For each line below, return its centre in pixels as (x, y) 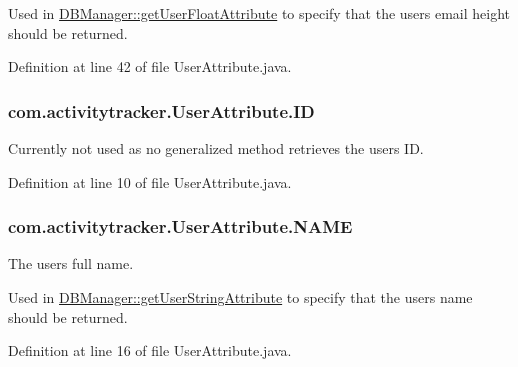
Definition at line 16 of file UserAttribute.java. (150, 350)
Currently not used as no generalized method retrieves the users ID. (216, 148)
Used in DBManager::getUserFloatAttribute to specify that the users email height (259, 13)
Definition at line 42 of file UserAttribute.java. (150, 66)
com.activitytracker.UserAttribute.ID (161, 110)
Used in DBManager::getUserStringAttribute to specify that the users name (240, 297)
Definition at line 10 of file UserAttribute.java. (150, 181)
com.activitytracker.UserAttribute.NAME (180, 226)
